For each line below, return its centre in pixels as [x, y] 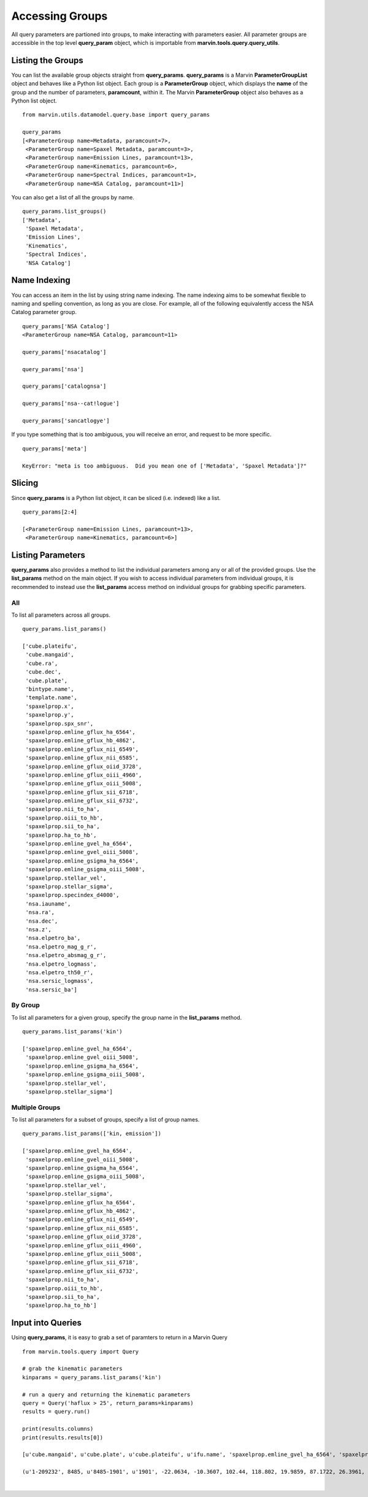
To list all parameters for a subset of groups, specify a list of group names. [105, 1120]
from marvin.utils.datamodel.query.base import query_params [116, 115]
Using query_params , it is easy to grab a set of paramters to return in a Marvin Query [120, 1337]
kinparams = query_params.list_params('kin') [92, 1377]
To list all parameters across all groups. [61, 615]
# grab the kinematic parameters [72, 1369]
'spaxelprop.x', [50, 706]
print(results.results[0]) [63, 1437]
